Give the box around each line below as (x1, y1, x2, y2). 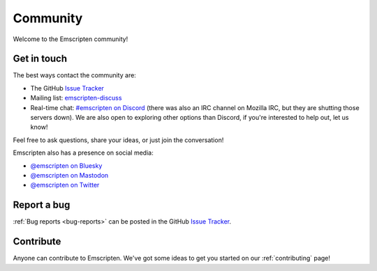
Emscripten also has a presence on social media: (13, 148, 154, 157)
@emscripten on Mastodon (30, 171, 109, 179)
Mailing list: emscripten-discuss (30, 94, 122, 102)
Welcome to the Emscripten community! (13, 35, 128, 43)
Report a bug (13, 199, 71, 211)
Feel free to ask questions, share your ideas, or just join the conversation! (13, 136, 224, 144)
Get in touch (13, 53, 68, 65)
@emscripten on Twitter (30, 181, 100, 189)
